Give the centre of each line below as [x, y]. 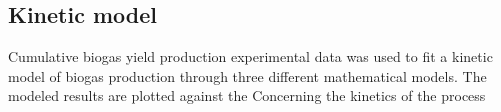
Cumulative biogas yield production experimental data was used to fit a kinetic [250, 56]
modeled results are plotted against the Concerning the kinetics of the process [247, 95]
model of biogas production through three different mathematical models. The [247, 75]
